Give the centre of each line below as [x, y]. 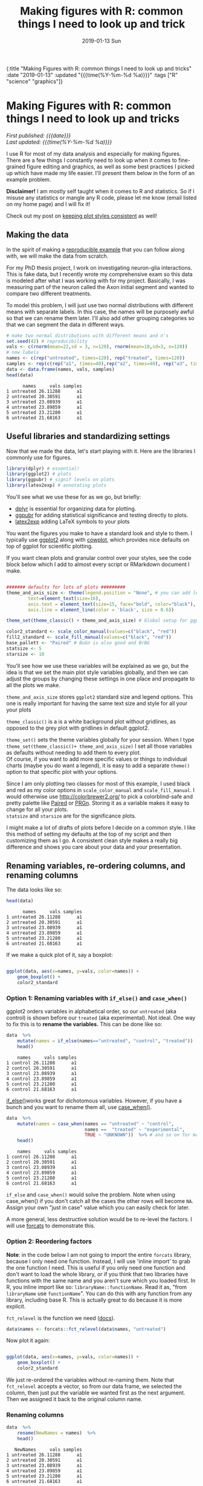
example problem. [29, 179]
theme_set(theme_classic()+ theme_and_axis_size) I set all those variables [99, 746]
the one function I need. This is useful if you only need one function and [96, 1267]
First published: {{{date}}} [39, 135]
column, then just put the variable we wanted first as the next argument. [96, 1393]
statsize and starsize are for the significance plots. [71, 816]
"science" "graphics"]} [35, 81]
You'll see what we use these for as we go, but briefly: [74, 497]
